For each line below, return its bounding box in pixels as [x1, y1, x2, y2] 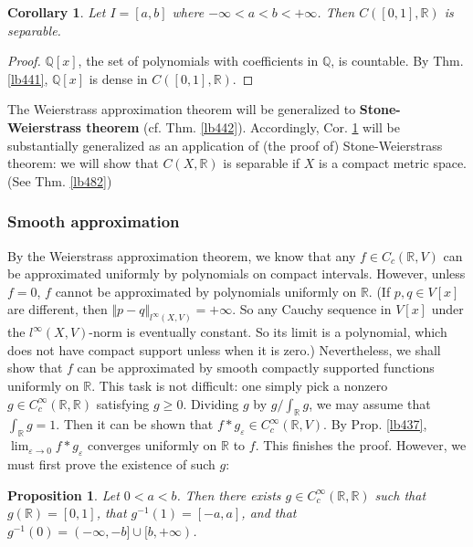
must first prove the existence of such [7, 454, 215, 473]
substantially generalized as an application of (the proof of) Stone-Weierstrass [7, 135, 443, 154]
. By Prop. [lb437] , [323, 415, 427, 434]
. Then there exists [176, 485, 281, 504]
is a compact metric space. [319, 153, 468, 173]
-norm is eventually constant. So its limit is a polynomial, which [89, 322, 447, 342]
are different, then [7, 300, 108, 319]
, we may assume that [309, 394, 431, 413]
